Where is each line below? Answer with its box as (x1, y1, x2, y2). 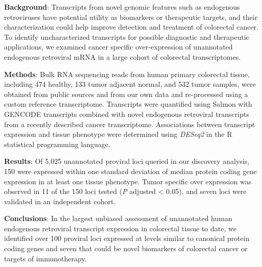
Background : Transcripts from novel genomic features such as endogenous (4, 2, 240, 12)
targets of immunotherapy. (4, 253, 87, 263)
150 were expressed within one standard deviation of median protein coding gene (4, 165, 257, 176)
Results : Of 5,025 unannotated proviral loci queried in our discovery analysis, (4, 156, 250, 166)
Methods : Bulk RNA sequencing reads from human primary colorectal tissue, (4, 68, 250, 79)
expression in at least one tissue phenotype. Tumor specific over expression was (4, 176, 252, 186)
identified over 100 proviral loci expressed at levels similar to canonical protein (4, 233, 250, 244)
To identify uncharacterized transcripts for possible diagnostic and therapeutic (4, 31, 249, 42)
